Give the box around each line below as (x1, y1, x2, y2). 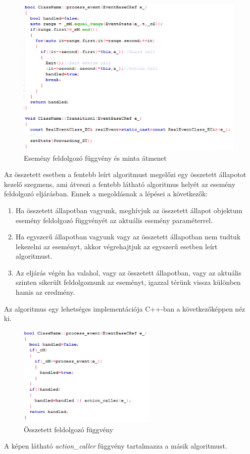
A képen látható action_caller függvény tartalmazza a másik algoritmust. (4, 441, 227, 451)
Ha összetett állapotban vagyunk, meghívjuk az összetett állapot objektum (15, 205, 243, 215)
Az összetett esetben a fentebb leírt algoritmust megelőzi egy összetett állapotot (4, 169, 247, 180)
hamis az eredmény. (15, 287, 75, 297)
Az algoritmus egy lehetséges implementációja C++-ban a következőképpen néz (4, 303, 246, 314)
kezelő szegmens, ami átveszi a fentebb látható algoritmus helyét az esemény (4, 179, 236, 189)
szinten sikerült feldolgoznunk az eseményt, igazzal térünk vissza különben (15, 277, 241, 287)
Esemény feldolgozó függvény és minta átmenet (24, 152, 167, 163)
